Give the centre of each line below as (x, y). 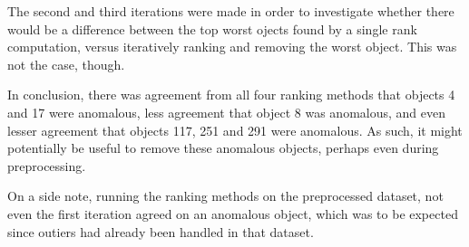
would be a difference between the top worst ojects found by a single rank (212, 28)
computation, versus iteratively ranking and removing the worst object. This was (232, 47)
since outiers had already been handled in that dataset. (161, 231)
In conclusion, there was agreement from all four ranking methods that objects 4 (231, 95)
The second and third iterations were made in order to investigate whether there (231, 11)
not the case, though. (66, 64)
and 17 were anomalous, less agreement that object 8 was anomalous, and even (227, 112)
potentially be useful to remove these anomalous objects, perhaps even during (223, 148)
